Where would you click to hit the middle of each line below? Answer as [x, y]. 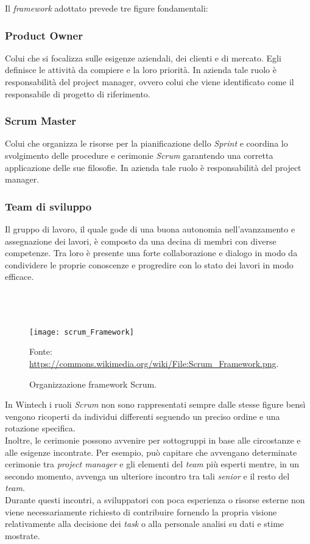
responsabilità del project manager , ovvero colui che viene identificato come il [150, 82]
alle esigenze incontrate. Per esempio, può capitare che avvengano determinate [151, 452]
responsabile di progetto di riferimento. [78, 93]
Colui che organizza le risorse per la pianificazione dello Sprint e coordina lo [146, 143]
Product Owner [44, 35]
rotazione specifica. [40, 428]
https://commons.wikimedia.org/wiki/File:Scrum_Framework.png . [154, 363]
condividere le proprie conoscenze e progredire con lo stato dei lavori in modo [149, 264]
